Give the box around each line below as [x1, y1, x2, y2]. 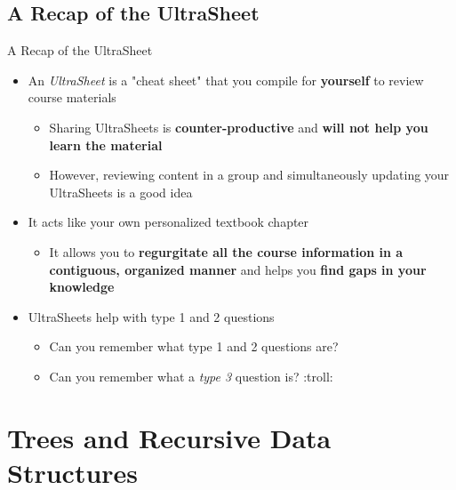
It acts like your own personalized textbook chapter [28, 213, 309, 231]
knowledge [49, 277, 115, 296]
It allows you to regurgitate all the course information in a [49, 242, 404, 261]
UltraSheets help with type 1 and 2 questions [28, 307, 275, 325]
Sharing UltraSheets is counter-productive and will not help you [49, 117, 428, 136]
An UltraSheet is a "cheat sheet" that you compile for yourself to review [28, 70, 424, 89]
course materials [28, 88, 116, 107]
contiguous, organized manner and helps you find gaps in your [49, 260, 427, 278]
